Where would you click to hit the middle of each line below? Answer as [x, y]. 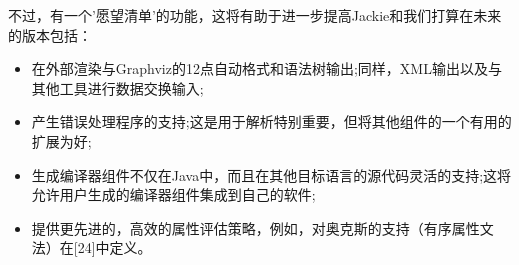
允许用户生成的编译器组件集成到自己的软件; [173, 194]
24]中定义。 [114, 247]
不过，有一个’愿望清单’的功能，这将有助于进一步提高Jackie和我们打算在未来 [255, 15]
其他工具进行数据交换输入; [117, 87]
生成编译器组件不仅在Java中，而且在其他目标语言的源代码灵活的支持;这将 [271, 174]
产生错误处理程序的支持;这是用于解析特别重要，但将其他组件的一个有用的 [271, 121]
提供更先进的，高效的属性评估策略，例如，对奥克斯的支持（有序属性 [255, 227]
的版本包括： [50, 34]
